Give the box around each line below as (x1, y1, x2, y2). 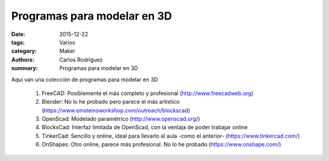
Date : (11, 30, 26, 38)
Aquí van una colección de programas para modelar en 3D (11, 76, 158, 83)
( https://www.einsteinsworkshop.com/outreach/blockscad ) (41, 107, 190, 114)
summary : (11, 65, 38, 72)
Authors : (11, 55, 35, 63)
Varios (59, 38, 76, 46)
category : (11, 48, 37, 55)
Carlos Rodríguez (59, 55, 103, 63)
